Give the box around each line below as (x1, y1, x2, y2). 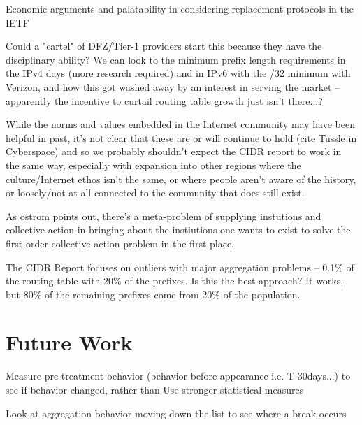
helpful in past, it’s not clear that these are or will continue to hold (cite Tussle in (6, 130, 357, 145)
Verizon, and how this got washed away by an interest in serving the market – (6, 79, 340, 94)
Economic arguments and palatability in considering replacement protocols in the (6, 1, 354, 15)
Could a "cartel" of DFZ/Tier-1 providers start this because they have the (6, 38, 322, 53)
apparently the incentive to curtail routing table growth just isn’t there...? (6, 93, 323, 108)
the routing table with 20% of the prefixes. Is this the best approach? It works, (6, 273, 344, 288)
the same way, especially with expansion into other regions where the (6, 157, 301, 172)
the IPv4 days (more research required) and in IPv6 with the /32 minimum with (6, 66, 351, 80)
